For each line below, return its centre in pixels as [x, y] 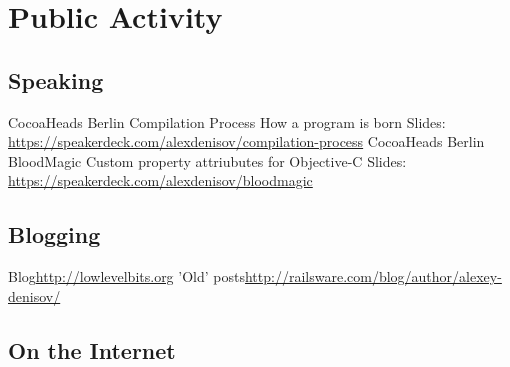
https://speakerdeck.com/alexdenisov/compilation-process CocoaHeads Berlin [246, 141]
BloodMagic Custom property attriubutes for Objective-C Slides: [207, 160]
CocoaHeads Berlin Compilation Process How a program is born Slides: [227, 121]
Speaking [56, 79]
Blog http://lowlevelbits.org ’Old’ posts [126, 276]
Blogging [54, 234]
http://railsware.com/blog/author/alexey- [373, 276]
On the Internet [92, 349]
